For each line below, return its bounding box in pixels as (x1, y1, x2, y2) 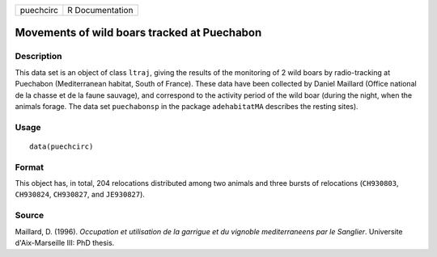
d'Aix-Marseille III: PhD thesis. (15, 238, 115, 247)
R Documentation (67, 5, 134, 15)
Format (15, 162, 45, 173)
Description (15, 51, 62, 62)
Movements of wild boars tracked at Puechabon (15, 26, 262, 40)
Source (15, 210, 45, 221)
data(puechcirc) (29, 141, 94, 151)
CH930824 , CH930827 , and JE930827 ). (15, 190, 146, 200)
